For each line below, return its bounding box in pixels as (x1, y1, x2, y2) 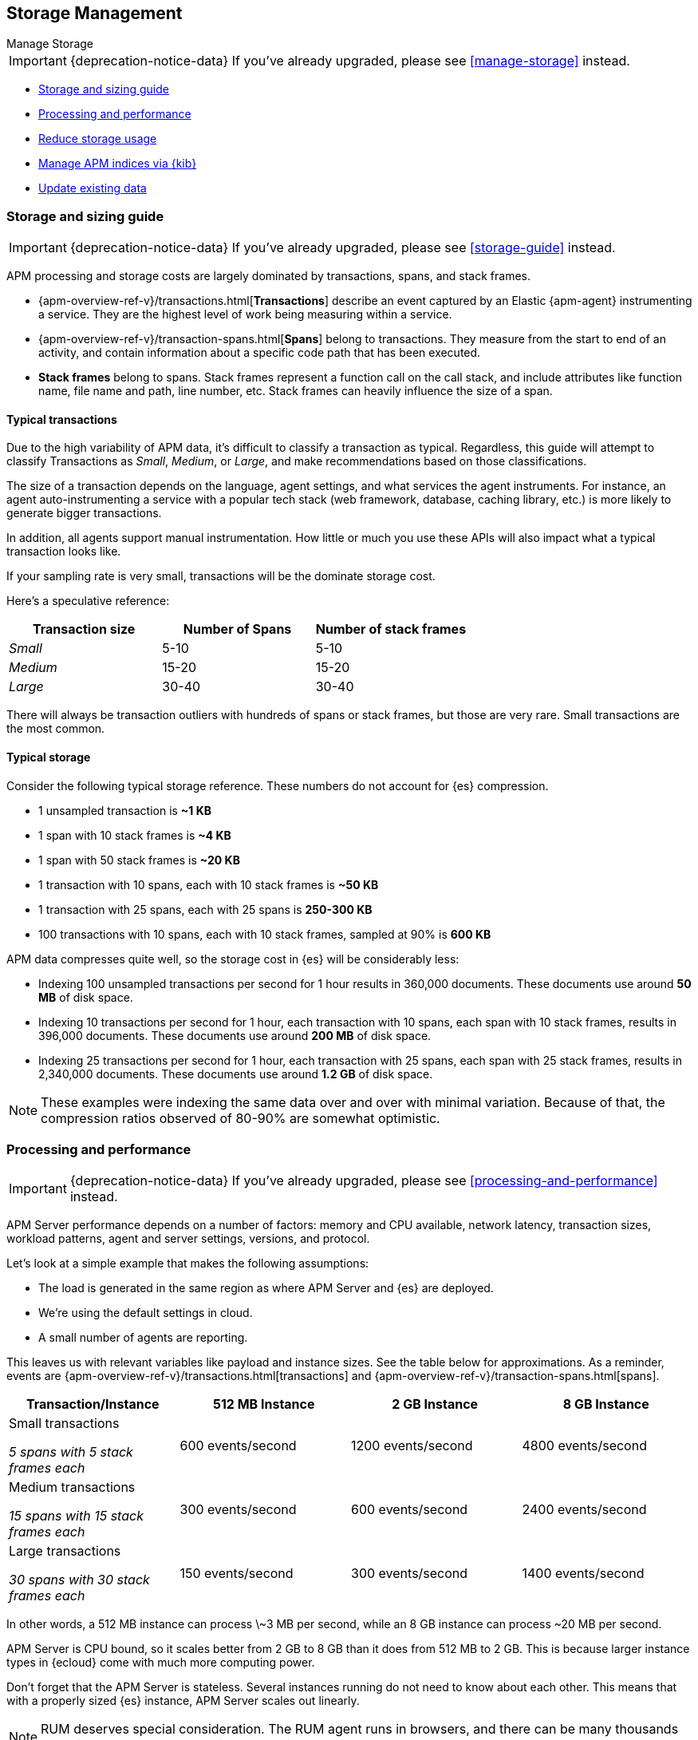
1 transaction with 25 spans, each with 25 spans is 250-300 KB (38, 902, 373, 916)
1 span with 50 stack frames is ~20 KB (38, 852, 240, 867)
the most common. (6, 722, 105, 736)
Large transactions (9, 1543, 121, 1560)
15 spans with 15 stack (9, 1508, 144, 1524)
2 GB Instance (392, 1396, 479, 1413)
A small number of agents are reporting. (38, 1331, 248, 1345)
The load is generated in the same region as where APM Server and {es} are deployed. (38, 1281, 494, 1295)
